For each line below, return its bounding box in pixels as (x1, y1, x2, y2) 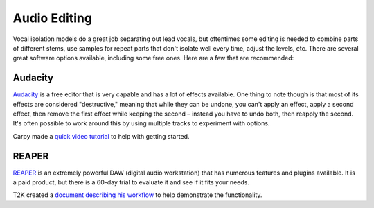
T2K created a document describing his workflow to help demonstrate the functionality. (12, 191, 262, 199)
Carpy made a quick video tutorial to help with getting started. (12, 132, 190, 140)
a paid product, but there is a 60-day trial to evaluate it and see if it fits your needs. (12, 178, 249, 187)
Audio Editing (12, 10, 93, 26)
